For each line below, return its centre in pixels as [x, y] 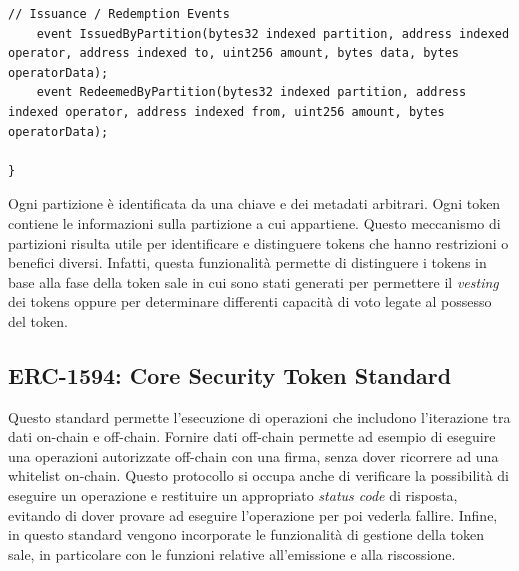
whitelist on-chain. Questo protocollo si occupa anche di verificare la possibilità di [259, 475]
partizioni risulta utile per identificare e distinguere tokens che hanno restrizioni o [258, 242]
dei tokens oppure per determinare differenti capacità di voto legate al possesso [250, 301]
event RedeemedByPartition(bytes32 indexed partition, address [251, 92]
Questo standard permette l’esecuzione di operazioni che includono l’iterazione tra [259, 416]
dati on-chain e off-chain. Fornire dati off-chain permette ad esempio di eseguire [252, 436]
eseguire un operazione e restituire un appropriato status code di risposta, [233, 495]
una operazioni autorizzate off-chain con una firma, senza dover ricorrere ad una [253, 455]
